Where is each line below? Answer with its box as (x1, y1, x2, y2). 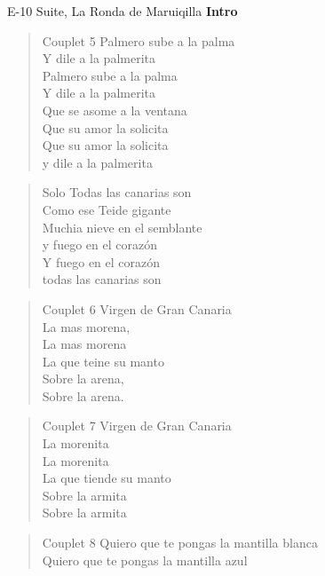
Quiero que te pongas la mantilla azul (42, 550, 248, 569)
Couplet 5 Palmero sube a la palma (42, 31, 235, 50)
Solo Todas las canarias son (42, 183, 192, 201)
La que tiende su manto (42, 469, 171, 487)
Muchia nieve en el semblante (42, 217, 202, 236)
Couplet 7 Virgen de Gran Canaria (42, 416, 232, 435)
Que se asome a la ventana (42, 100, 187, 119)
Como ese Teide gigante (42, 200, 171, 218)
